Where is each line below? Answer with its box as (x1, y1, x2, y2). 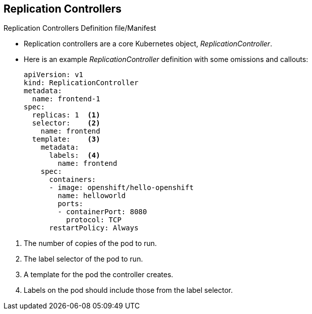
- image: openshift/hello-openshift (49, 183, 194, 192)
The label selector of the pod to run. (24, 255, 143, 264)
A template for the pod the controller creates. (24, 270, 173, 279)
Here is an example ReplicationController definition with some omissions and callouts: (24, 55, 308, 64)
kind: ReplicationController (24, 79, 139, 87)
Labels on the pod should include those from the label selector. (24, 286, 233, 295)
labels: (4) (49, 151, 100, 160)
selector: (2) (32, 119, 100, 128)
